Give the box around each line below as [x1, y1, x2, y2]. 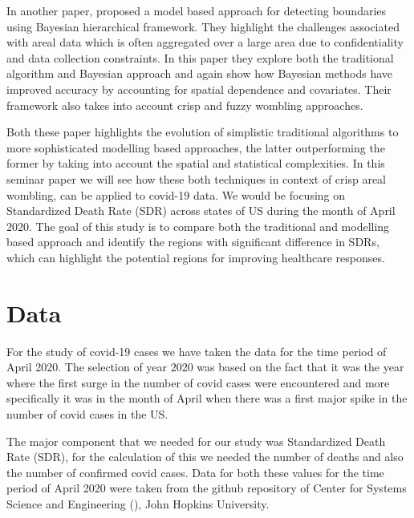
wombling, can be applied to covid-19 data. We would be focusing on [6, 186, 346, 203]
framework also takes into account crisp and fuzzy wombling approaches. [6, 96, 363, 113]
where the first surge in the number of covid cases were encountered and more [6, 374, 390, 391]
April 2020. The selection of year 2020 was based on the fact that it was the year [6, 358, 404, 375]
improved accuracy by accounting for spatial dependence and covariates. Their [6, 80, 392, 97]
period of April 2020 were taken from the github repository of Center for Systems [6, 480, 407, 496]
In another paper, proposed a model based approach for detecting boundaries [6, 2, 387, 18]
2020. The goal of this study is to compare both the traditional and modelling [6, 217, 390, 234]
